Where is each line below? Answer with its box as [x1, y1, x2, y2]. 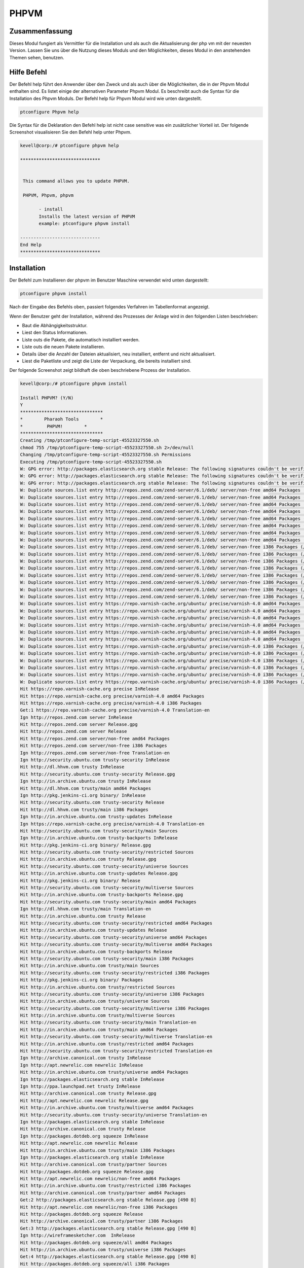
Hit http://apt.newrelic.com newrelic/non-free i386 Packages [20, 1204, 178, 1210]
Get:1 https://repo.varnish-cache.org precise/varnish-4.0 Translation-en [20, 708, 210, 713]
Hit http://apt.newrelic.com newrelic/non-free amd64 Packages [20, 1176, 181, 1182]
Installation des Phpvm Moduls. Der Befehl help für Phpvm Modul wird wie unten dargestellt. [9, 95, 202, 101]
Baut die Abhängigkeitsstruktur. [22, 322, 88, 328]
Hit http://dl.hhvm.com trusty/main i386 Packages [20, 806, 149, 813]
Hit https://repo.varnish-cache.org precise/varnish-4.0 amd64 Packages [20, 693, 205, 699]
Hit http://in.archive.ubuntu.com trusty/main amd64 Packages [20, 1027, 178, 1032]
